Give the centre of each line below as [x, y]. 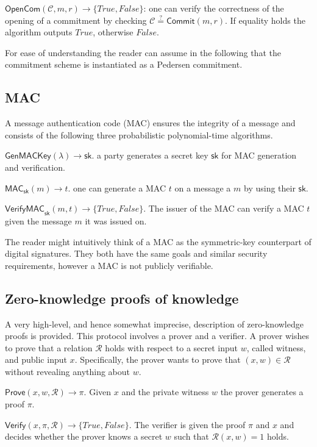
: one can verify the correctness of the [214, 8]
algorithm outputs [39, 32]
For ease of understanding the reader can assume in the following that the [143, 52]
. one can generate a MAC [117, 188]
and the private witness [165, 392]
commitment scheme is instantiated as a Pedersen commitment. [124, 64]
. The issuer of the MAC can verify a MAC [224, 208]
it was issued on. [116, 220]
